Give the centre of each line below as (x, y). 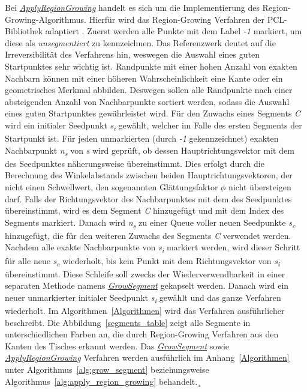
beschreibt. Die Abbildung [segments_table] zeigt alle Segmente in (128, 322)
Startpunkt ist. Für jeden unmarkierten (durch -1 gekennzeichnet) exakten (142, 138)
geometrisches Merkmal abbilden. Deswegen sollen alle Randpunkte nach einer (149, 90)
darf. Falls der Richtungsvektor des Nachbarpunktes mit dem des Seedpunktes (148, 198)
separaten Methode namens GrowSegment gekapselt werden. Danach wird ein (147, 285)
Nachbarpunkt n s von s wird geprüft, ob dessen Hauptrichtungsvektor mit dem (150, 151)
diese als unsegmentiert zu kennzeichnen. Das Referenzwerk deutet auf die (140, 42)
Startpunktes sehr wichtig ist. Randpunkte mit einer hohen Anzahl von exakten (151, 66)
